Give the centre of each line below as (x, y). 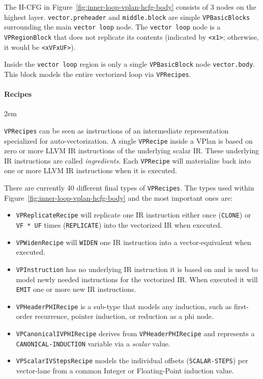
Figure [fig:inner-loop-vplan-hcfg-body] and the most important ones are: (118, 197)
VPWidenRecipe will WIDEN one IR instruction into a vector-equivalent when (134, 242)
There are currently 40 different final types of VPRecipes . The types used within (129, 188)
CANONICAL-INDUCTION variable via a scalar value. (93, 343)
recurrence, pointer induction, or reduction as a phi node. (124, 316)
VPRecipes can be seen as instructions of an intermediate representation (116, 130)
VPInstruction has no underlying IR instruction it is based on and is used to (137, 269)
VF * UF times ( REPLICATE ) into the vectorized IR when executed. (119, 224)
